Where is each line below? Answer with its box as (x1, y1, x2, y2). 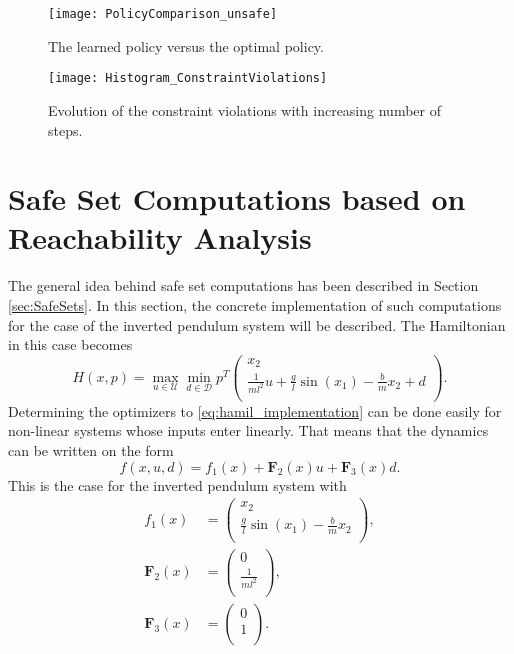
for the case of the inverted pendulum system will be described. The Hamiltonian (8, 314, 506, 335)
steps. (48, 119, 83, 140)
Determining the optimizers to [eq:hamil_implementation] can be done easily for (8, 400, 502, 421)
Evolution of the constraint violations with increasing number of (48, 99, 441, 120)
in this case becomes (8, 334, 133, 355)
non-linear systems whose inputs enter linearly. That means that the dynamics (8, 420, 489, 441)
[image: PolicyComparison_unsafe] (48, 7, 278, 21)
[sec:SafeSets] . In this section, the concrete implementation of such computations (8, 295, 502, 315)
